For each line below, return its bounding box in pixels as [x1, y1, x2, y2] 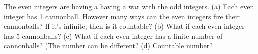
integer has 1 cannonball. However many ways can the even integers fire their [4, 11, 240, 21]
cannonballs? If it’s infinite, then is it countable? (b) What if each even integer [4, 21, 245, 31]
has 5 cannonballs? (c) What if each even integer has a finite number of [4, 30, 223, 41]
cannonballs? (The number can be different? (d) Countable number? [4, 40, 213, 51]
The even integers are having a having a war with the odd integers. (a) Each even [4, 1, 254, 11]
